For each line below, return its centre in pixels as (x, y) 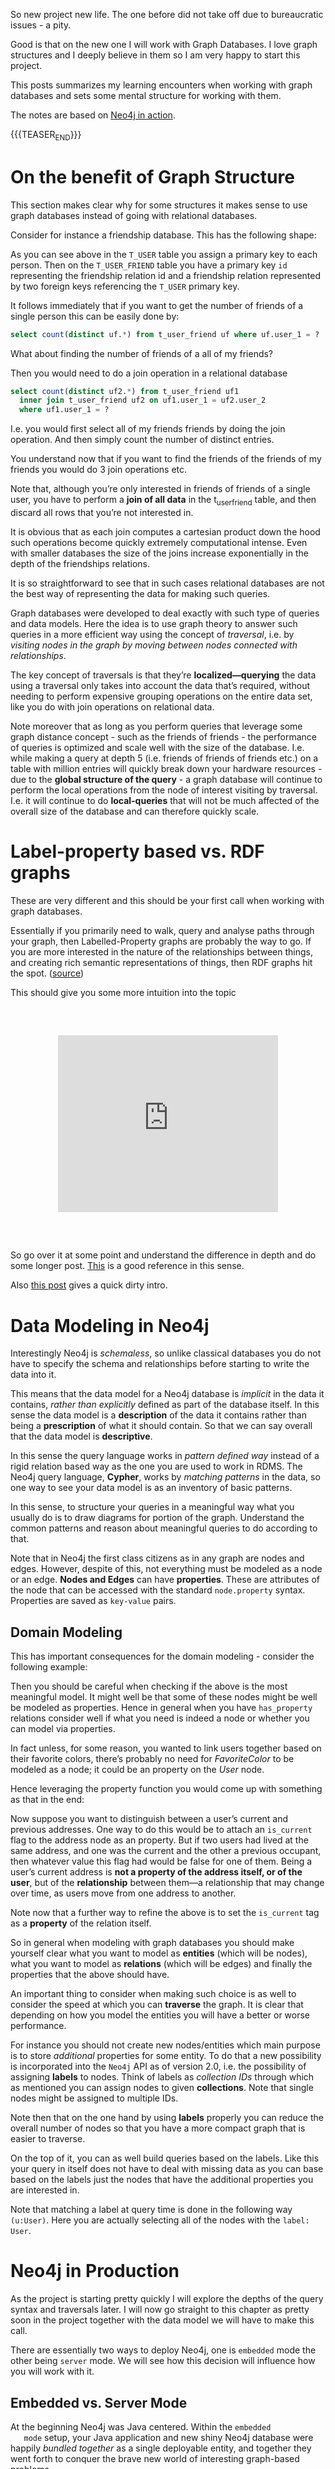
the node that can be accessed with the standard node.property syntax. (158, 1590)
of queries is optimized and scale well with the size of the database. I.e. (157, 748)
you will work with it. (52, 2371)
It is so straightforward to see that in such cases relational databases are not (167, 583)
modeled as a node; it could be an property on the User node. (137, 1770)
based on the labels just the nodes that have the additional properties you (162, 2180)
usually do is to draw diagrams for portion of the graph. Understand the (157, 1518)
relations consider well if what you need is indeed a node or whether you (160, 1718)
